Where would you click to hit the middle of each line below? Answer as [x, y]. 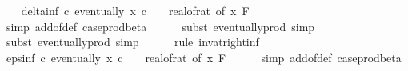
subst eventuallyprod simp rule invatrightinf [132, 42]
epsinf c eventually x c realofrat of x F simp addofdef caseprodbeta [204, 57]
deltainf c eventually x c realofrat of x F [135, 10]
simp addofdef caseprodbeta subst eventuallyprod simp [160, 26]
